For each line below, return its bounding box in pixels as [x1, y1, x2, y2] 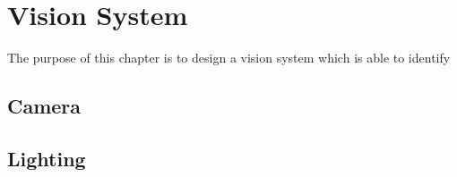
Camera [7, 92, 82, 120]
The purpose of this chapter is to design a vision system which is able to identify [7, 48, 451, 67]
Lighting [7, 144, 86, 172]
